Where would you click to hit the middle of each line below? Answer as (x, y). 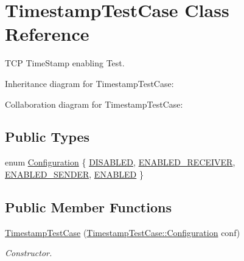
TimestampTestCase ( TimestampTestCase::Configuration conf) (123, 232)
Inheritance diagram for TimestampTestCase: (89, 83)
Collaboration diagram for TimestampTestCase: (94, 104)
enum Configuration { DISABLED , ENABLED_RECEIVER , (120, 162)
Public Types (47, 137)
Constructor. (29, 253)
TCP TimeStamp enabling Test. (65, 63)
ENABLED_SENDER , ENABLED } (74, 174)
